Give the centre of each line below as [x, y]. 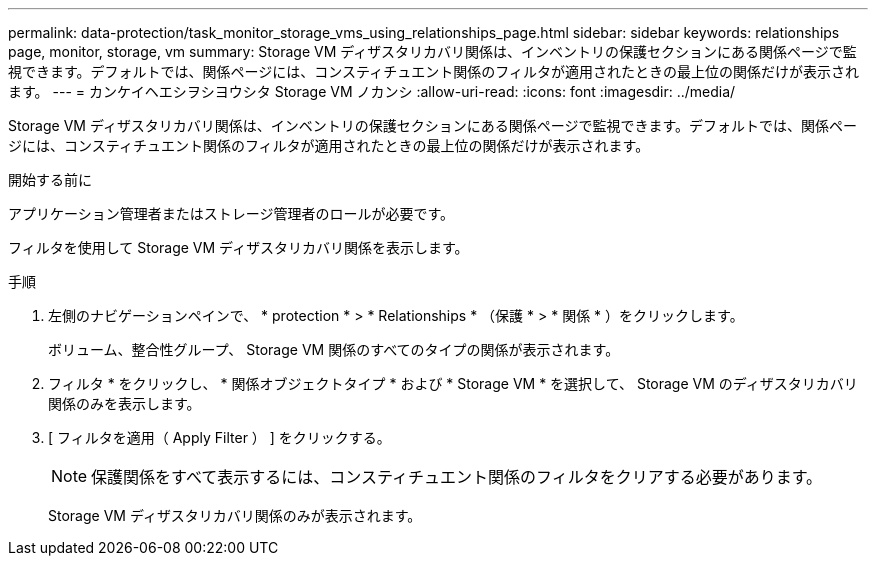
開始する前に [50, 179]
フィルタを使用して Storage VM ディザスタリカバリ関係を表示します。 [238, 247]
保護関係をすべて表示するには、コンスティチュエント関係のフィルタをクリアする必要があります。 [457, 477]
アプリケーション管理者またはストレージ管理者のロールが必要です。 [231, 213]
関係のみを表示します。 [124, 403]
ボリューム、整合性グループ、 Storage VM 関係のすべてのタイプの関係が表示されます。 [334, 349]
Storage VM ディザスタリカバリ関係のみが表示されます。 [235, 515]
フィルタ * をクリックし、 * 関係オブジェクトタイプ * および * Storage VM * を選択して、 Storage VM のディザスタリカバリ [453, 383]
